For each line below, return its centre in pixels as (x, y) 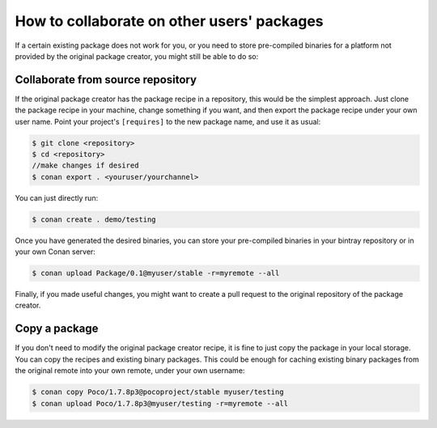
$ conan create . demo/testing (94, 219)
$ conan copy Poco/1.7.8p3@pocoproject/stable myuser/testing (158, 392)
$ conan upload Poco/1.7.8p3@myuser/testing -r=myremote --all (160, 403)
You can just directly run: (57, 197)
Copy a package (57, 329)
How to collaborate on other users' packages (169, 21)
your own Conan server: (55, 252)
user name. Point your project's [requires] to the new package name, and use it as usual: (168, 121)
